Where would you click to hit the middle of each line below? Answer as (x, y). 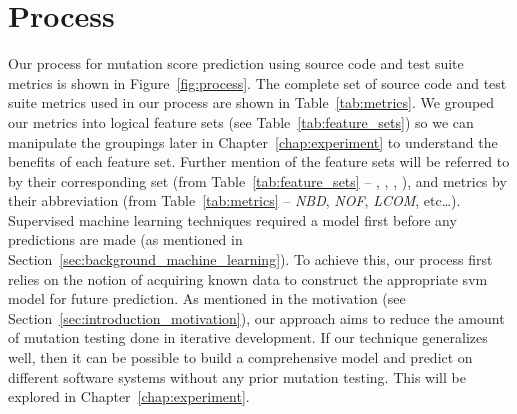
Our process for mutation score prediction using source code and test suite (236, 63)
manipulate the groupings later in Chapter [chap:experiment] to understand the (253, 141)
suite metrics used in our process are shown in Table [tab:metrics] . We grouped (251, 102)
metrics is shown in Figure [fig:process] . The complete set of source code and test (257, 82)
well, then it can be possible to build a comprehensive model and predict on (240, 357)
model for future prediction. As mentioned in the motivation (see (207, 298)
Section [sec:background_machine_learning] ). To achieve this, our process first (250, 259)
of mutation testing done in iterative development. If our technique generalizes (248, 337)
